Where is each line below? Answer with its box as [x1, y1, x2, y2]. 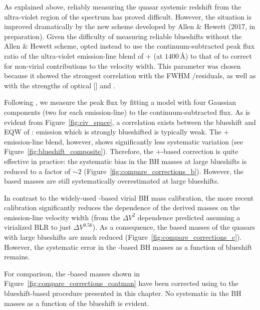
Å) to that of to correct [180, 50, 252, 61]
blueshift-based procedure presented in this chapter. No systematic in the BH [4, 288, 241, 298]
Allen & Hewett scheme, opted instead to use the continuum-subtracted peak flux [4, 41, 255, 51]
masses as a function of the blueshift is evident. [4, 297, 149, 308]
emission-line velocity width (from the [4, 212, 120, 222]
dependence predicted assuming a [137, 212, 240, 222]
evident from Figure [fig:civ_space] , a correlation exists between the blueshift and [4, 116, 256, 127]
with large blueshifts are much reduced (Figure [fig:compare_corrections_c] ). [4, 232, 242, 242]
